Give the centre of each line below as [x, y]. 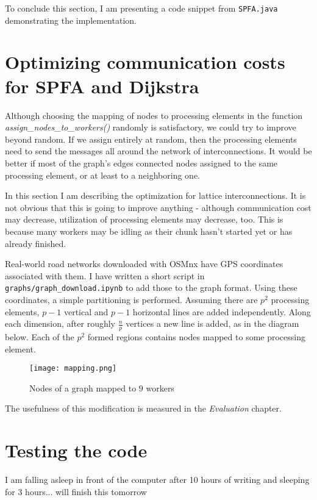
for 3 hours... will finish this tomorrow [76, 491]
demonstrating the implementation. [71, 20]
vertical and [86, 311]
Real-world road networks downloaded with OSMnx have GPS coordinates [144, 264]
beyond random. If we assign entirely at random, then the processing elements [151, 139]
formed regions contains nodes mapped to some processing [196, 336]
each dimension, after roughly [60, 323]
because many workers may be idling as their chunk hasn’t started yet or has [149, 231]
